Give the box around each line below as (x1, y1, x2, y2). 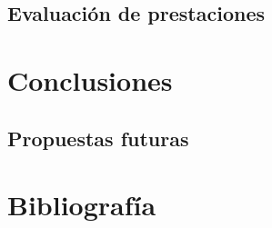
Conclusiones (7, 61, 173, 98)
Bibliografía (7, 186, 156, 223)
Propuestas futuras (7, 124, 189, 152)
